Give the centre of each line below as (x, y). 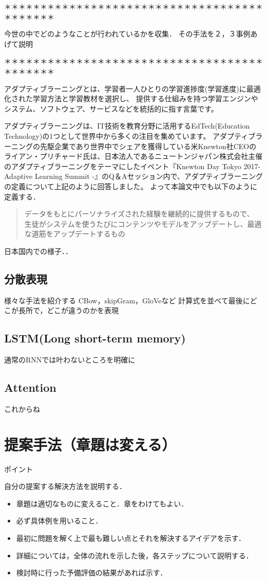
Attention (30, 387)
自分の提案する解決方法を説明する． (65, 486)
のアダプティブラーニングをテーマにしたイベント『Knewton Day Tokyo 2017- (132, 166)
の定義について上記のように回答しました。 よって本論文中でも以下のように (131, 186)
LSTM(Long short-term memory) (95, 338)
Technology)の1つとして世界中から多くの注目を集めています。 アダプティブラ (133, 135)
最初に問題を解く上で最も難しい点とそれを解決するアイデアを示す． (131, 538)
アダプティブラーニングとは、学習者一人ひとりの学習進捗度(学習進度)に (125, 88)
